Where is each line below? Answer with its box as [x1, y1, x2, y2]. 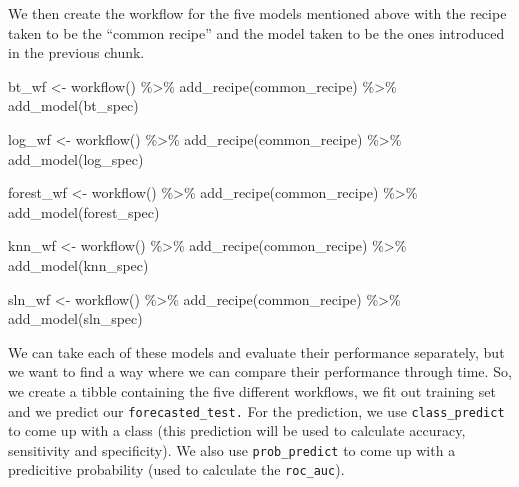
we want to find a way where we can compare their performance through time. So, [8, 361, 512, 382]
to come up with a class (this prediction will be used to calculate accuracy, [8, 420, 466, 441]
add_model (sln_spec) [8, 308, 143, 329]
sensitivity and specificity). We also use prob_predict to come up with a [8, 439, 456, 460]
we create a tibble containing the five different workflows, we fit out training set [8, 380, 496, 401]
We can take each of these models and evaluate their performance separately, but [8, 341, 505, 362]
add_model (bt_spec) [8, 95, 139, 116]
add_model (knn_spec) [8, 254, 149, 275]
